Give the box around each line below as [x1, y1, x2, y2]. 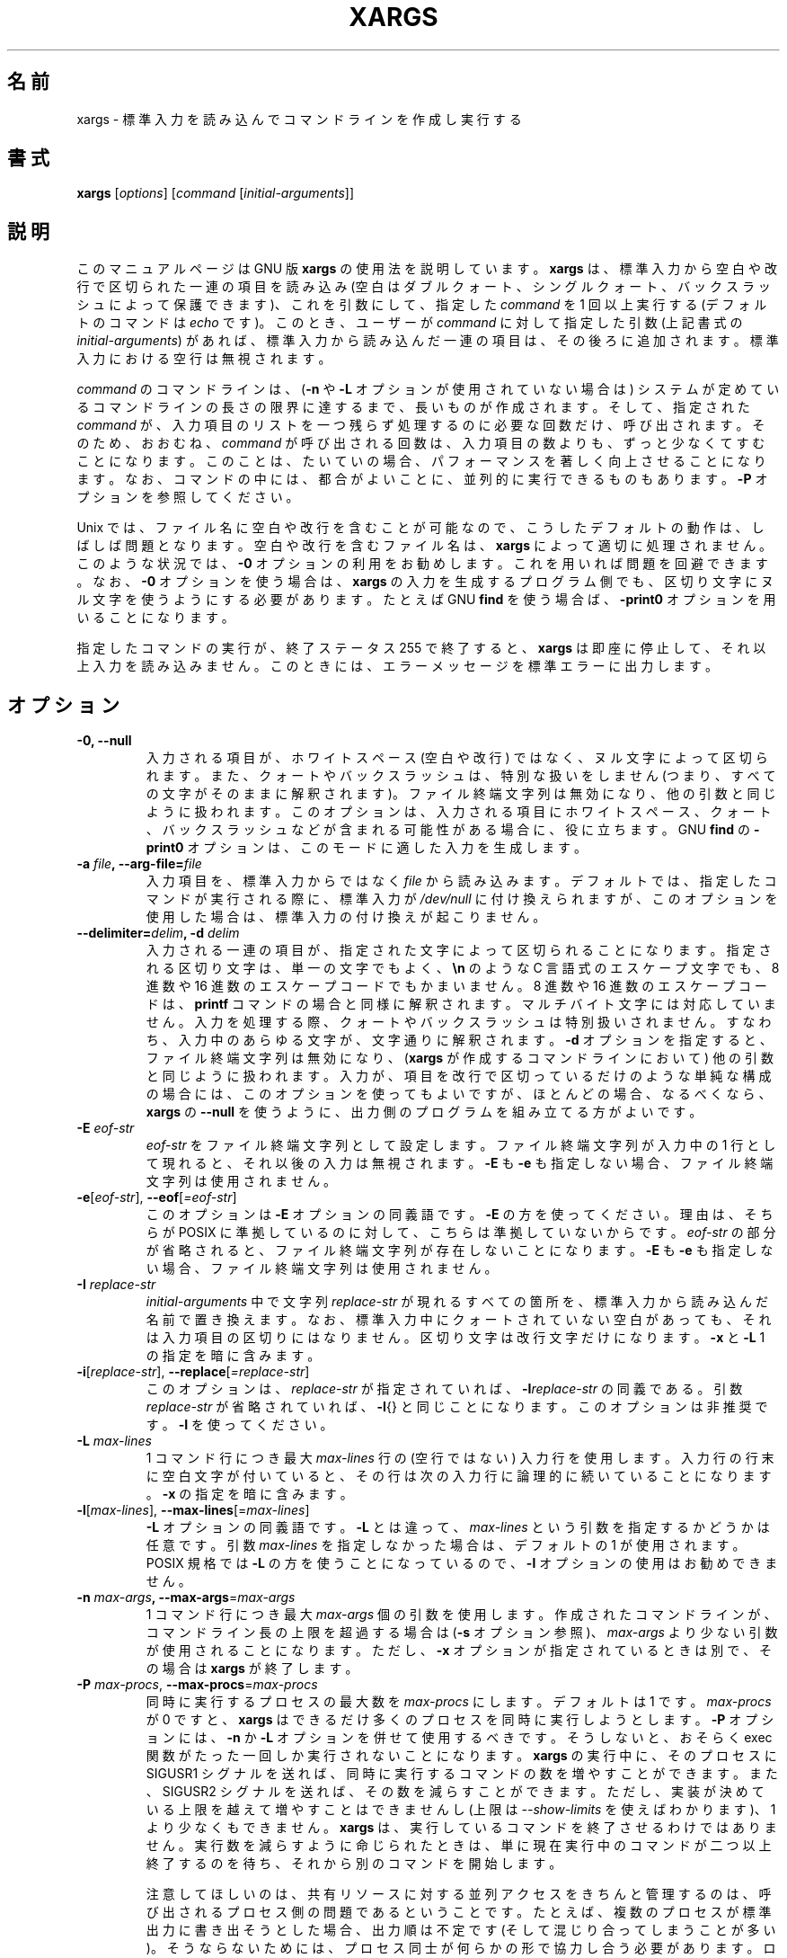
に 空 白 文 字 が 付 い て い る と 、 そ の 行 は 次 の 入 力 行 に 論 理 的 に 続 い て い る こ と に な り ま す [146, 1468, 772, 1484]
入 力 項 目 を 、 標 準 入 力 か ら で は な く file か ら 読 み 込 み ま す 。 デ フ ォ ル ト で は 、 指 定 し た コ [146, 873, 777, 889]
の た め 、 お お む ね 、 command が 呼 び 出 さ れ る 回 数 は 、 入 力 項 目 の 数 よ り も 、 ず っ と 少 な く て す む [76, 435, 765, 451]
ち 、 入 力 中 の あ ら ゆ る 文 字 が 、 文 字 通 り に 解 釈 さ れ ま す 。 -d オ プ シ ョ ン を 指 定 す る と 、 [146, 1032, 773, 1048]
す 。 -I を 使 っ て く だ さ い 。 [146, 1417, 333, 1433]
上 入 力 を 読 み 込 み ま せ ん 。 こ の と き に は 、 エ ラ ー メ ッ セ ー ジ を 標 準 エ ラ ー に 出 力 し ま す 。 [76, 658, 718, 674]
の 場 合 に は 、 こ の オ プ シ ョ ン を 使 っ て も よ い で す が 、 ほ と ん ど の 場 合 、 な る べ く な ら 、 [146, 1086, 772, 1102]
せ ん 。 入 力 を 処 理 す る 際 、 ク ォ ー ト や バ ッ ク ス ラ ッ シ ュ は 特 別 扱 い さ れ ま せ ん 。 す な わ [146, 1014, 772, 1030]
